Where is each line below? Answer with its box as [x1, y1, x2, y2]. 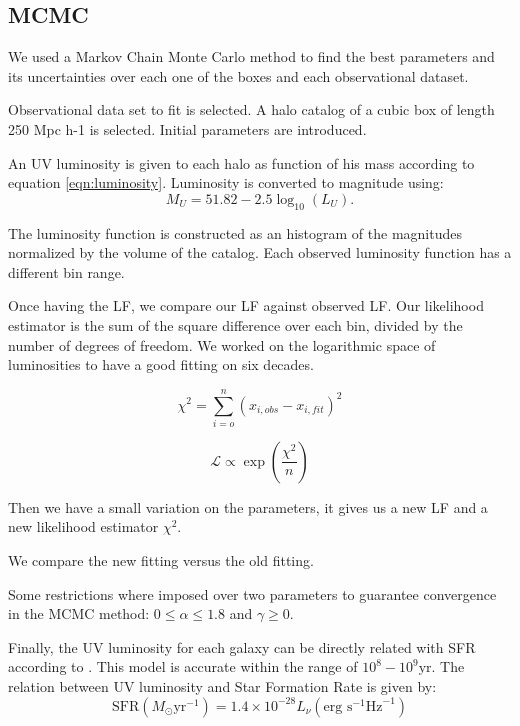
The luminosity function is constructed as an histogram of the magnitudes [8, 222, 462, 243]
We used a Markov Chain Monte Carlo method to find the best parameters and [8, 46, 495, 67]
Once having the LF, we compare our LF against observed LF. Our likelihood [8, 295, 484, 316]
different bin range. [8, 261, 125, 282]
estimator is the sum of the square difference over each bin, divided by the [8, 314, 463, 335]
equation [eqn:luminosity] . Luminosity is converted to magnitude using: [8, 172, 444, 193]
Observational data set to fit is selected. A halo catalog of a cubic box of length [8, 99, 495, 120]
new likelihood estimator [8, 516, 159, 537]
